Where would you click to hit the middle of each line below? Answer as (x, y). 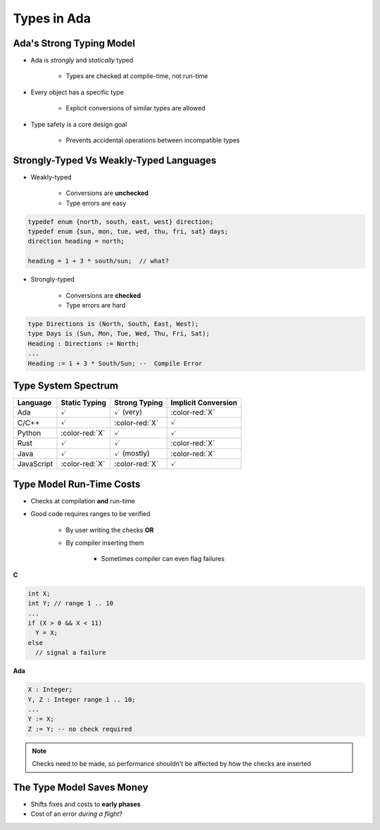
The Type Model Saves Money (81, 787)
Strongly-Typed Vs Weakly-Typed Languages (115, 160)
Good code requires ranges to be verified (90, 514)
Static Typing (84, 403)
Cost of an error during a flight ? (77, 814)
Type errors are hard (96, 306)
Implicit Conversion (204, 403)
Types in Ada (52, 18)
